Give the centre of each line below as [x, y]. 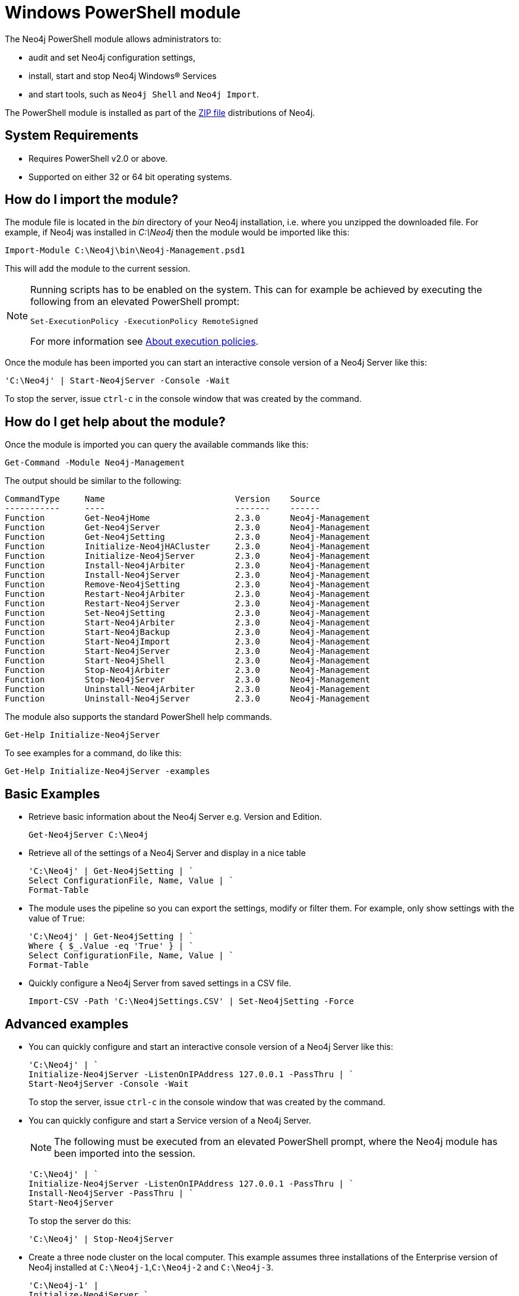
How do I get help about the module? [115, 421]
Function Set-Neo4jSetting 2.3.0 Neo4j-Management [188, 613]
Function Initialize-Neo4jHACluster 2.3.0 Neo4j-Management [188, 547]
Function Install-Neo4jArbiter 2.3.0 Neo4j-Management [188, 566]
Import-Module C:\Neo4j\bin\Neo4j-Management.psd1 [125, 251]
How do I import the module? [92, 200]
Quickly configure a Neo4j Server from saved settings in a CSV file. [160, 983]
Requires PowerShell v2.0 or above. [98, 158]
